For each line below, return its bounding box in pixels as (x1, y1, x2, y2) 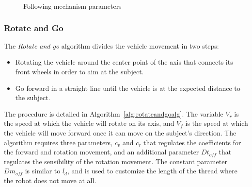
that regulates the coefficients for (143, 137, 241, 147)
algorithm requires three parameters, (4, 137, 112, 147)
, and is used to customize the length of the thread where (67, 166, 237, 176)
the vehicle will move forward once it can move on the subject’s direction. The (4, 127, 236, 137)
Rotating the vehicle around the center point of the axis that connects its (15, 57, 233, 67)
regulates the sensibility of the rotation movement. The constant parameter (4, 156, 227, 166)
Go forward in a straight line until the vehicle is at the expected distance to (15, 83, 240, 93)
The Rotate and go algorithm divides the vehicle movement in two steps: (4, 40, 219, 51)
